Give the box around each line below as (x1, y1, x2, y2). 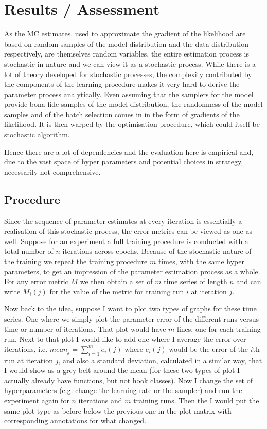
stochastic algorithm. (4, 129, 70, 140)
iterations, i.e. (4, 343, 48, 354)
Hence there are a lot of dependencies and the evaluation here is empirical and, (4, 146, 254, 157)
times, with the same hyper (158, 256, 244, 267)
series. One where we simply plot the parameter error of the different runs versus (4, 313, 259, 324)
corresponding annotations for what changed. (4, 415, 147, 426)
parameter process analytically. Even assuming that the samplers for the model (4, 88, 254, 99)
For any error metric (4, 276, 68, 287)
